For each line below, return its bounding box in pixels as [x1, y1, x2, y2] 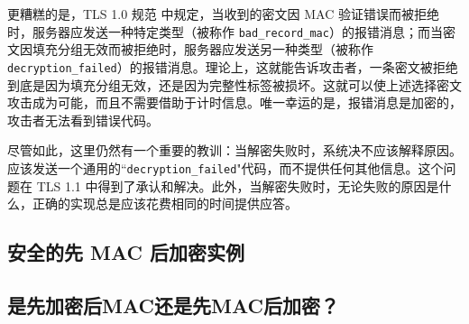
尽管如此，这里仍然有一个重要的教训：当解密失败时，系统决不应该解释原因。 [7, 141, 462, 160]
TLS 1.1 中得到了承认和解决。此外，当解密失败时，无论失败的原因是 [36, 176, 439, 195]
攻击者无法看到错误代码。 [7, 110, 159, 129]
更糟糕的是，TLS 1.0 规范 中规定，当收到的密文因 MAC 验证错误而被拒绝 [7, 5, 439, 23]
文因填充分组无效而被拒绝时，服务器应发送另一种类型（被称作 [7, 40, 373, 59]
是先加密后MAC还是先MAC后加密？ [7, 291, 339, 319]
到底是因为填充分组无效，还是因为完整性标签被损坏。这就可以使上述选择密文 [7, 75, 462, 94]
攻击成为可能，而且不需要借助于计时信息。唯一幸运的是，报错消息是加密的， [7, 93, 462, 112]
